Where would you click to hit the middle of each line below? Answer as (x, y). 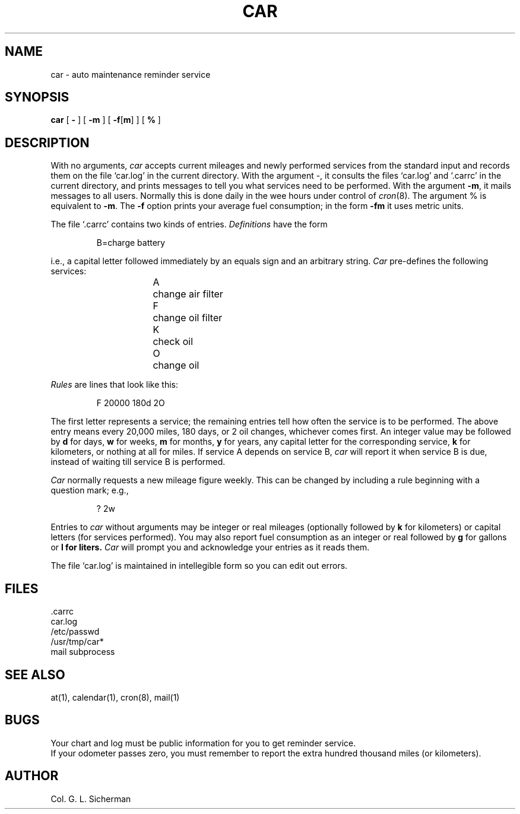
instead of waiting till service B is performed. (138, 462)
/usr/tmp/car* (77, 642)
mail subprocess (83, 652)
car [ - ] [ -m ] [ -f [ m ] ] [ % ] (106, 120)
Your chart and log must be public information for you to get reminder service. (203, 743)
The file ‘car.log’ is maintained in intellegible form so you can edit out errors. (199, 566)
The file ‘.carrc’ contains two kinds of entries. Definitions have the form (189, 224)
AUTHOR (32, 776)
